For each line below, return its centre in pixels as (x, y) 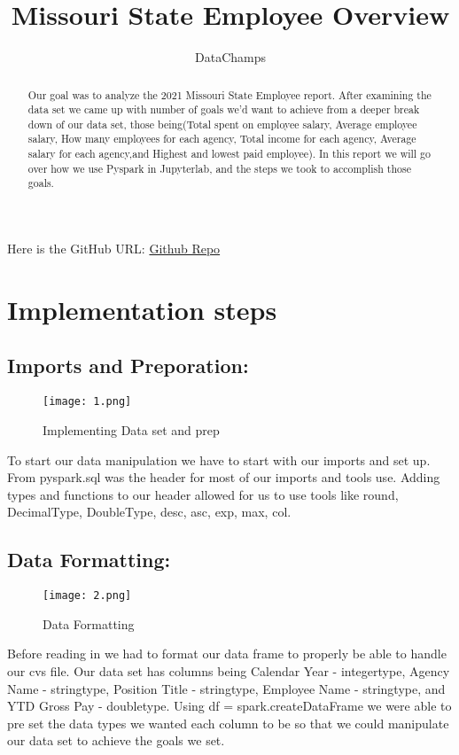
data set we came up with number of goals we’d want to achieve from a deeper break (224, 109)
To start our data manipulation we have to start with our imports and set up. (219, 459)
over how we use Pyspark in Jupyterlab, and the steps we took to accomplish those (219, 168)
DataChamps (230, 57)
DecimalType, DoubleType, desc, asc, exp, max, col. (149, 512)
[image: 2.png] (87, 596)
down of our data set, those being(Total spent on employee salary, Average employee (222, 124)
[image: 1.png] (87, 402)
